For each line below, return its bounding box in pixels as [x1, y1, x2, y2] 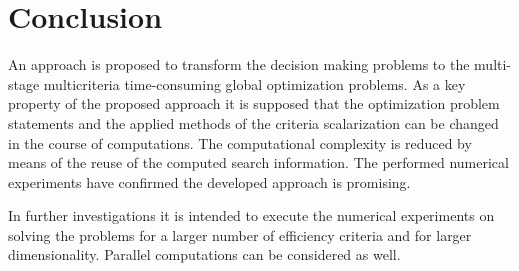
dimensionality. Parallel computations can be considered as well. [8, 244, 401, 265]
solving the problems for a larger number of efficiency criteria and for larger [8, 224, 472, 245]
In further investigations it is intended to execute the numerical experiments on [8, 205, 495, 226]
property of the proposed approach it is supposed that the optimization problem [8, 93, 500, 114]
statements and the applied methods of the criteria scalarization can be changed [8, 112, 499, 133]
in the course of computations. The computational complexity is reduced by [8, 132, 472, 153]
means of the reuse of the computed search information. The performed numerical [8, 152, 509, 173]
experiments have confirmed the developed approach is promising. [8, 171, 411, 192]
